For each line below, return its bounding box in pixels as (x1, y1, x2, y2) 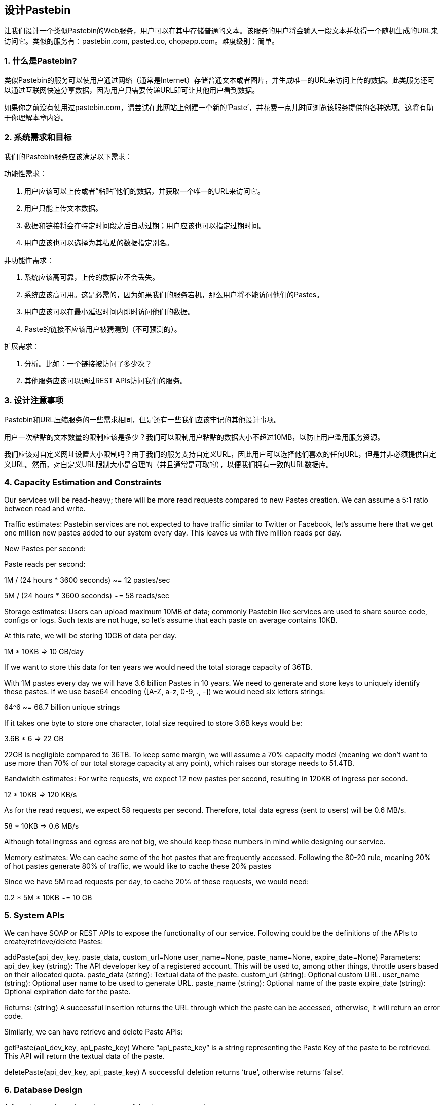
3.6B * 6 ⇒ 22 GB (4, 734, 64, 743)
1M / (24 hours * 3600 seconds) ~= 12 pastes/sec (4, 576, 170, 585)
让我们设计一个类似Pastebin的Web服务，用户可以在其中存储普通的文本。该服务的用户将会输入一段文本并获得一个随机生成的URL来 (4, 26, 438, 35)
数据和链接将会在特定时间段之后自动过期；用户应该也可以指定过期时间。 (24, 221, 266, 230)
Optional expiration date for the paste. (4, 987, 131, 996)
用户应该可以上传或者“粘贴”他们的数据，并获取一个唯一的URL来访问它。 (24, 186, 265, 195)
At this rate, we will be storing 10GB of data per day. (4, 631, 177, 640)
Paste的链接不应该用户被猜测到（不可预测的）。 (24, 324, 181, 333)
